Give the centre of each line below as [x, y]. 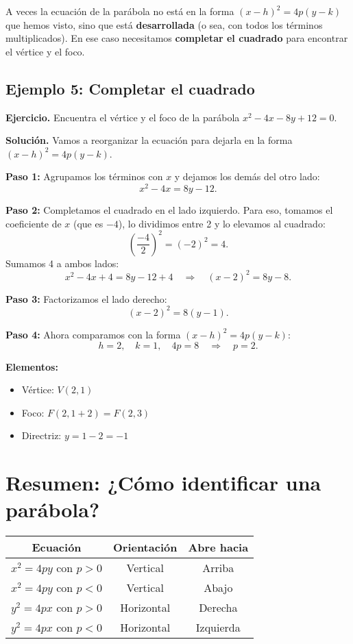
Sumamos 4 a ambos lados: [62, 263]
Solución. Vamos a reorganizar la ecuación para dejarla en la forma [149, 140]
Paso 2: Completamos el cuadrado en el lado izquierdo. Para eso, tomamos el [169, 210]
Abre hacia [218, 547]
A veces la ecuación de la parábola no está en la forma [120, 11]
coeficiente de [34, 223]
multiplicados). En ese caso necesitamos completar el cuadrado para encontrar [177, 38]
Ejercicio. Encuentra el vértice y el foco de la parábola [123, 117]
